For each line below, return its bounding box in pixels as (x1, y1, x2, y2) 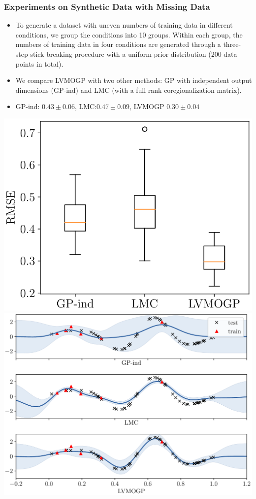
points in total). (15, 58, 64, 69)
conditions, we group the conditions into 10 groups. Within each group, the (15, 29, 243, 39)
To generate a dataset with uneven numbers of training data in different (15, 20, 233, 30)
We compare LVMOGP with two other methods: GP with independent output (15, 75, 252, 85)
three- (223, 39, 241, 49)
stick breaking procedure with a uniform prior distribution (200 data (30, 49, 237, 59)
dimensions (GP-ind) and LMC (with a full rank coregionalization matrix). (15, 84, 242, 95)
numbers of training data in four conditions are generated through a (15, 39, 221, 49)
